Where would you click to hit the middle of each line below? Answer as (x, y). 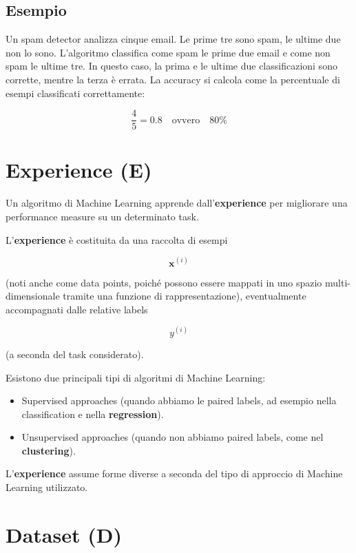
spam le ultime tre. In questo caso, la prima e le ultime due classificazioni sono (171, 66)
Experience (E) (79, 170)
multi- (338, 282)
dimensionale (33, 296)
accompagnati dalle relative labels (77, 309)
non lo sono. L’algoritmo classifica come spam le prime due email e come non (168, 52)
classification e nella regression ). (93, 414)
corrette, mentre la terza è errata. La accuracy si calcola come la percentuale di (173, 79)
